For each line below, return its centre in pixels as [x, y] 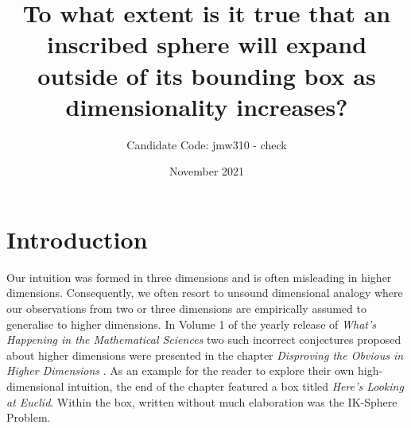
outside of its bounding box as [207, 75]
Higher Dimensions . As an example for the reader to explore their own [180, 370]
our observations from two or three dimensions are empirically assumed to [186, 308]
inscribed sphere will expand [207, 44]
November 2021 [207, 171]
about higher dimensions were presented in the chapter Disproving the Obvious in [205, 355]
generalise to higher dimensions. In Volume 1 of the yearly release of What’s [191, 324]
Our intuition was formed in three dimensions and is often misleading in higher [199, 277]
